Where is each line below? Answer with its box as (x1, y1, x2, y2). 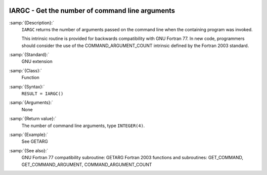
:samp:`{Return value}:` (9, 116, 57, 122)
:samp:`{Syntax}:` (9, 84, 45, 89)
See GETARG (21, 138, 48, 144)
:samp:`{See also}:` (9, 147, 48, 153)
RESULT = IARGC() (21, 91, 64, 96)
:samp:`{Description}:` (9, 20, 54, 26)
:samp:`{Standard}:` (9, 52, 49, 58)
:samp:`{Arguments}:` (9, 99, 53, 106)
